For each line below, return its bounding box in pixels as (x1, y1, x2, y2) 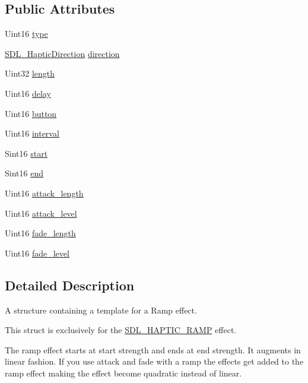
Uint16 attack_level (5, 207, 77, 219)
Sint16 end (5, 167, 43, 179)
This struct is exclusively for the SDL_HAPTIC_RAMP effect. (5, 324, 237, 336)
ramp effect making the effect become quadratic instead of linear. (5, 366, 242, 379)
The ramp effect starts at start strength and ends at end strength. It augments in (5, 343, 301, 356)
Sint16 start (5, 147, 48, 159)
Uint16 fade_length (5, 227, 76, 239)
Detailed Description (5, 276, 135, 294)
